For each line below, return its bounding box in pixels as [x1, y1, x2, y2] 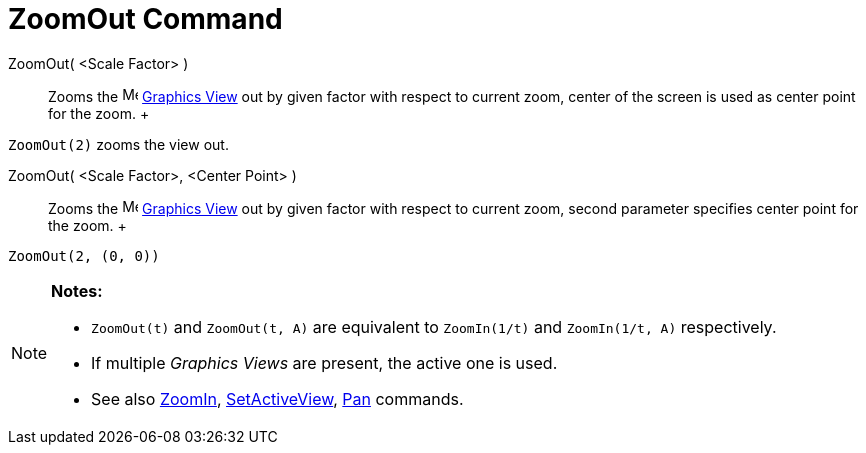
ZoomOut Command [8, 2, 283, 36]
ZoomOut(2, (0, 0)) [8, 247, 160, 264]
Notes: [51, 280, 103, 301]
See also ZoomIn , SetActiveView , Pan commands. [91, 388, 464, 409]
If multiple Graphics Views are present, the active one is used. [91, 352, 558, 373]
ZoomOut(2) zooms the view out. [8, 135, 229, 153]
